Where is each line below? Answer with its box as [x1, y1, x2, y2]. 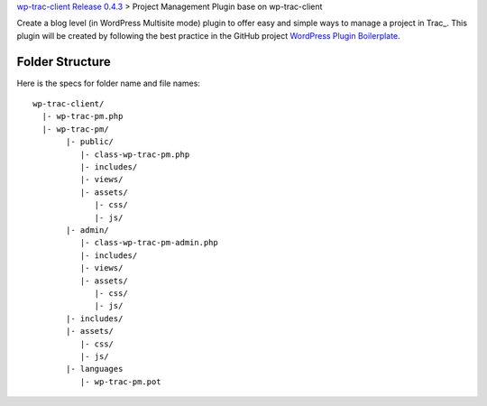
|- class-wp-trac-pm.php [79, 149, 190, 160]
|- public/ [66, 136, 115, 147]
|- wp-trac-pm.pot [79, 376, 161, 387]
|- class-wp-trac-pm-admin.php [79, 237, 218, 248]
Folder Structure [16, 54, 112, 69]
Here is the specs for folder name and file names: [16, 78, 200, 88]
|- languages [66, 364, 124, 374]
